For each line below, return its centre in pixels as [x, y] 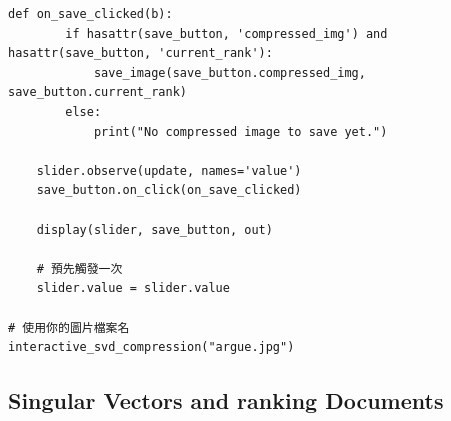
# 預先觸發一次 [79, 268]
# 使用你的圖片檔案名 [69, 327]
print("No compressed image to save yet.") [240, 131]
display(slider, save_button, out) [154, 229]
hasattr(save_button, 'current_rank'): [140, 53]
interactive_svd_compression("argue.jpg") [151, 347]
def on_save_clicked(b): [90, 14]
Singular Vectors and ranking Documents [226, 400]
